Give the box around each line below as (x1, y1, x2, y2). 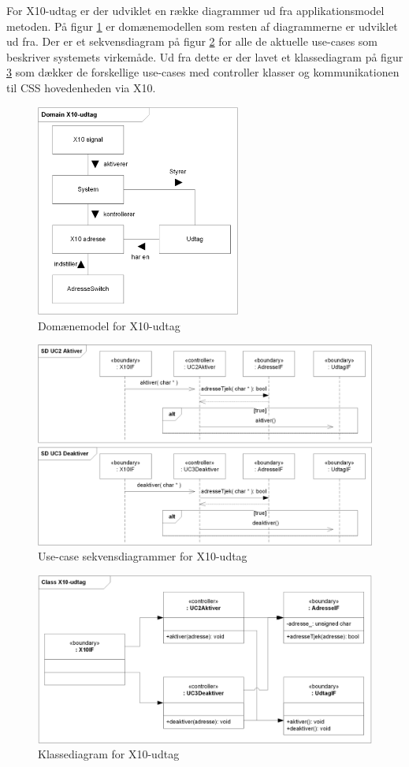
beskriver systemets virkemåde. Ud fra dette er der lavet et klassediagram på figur (6, 48, 403, 65)
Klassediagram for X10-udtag (38, 746, 180, 762)
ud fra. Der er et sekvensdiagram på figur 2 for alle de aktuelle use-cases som (6, 33, 378, 50)
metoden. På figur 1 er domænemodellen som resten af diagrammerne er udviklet (6, 17, 398, 34)
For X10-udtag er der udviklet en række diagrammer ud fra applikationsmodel (6, 2, 385, 18)
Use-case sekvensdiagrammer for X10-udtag (38, 548, 247, 564)
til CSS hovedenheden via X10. (6, 79, 156, 95)
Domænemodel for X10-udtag (38, 317, 180, 333)
